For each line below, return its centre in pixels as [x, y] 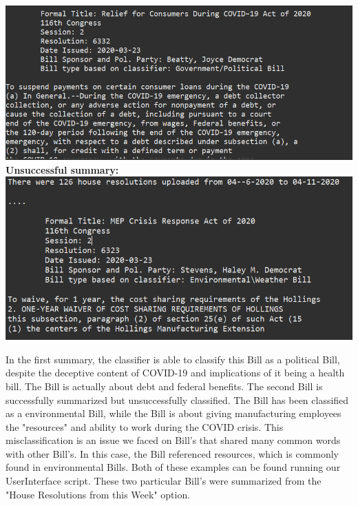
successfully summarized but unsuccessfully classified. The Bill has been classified [177, 399]
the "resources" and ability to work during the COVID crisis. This [145, 426]
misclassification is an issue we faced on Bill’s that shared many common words [173, 440]
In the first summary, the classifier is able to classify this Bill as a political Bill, [173, 359]
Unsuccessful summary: [62, 169]
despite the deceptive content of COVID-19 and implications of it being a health [175, 373]
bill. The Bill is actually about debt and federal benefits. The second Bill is [164, 386]
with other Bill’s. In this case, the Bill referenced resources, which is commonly [172, 453]
